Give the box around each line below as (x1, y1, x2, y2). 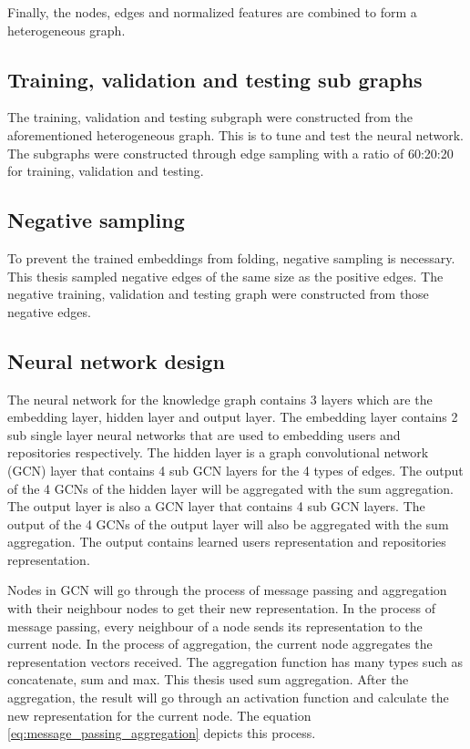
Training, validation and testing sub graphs (7, 65, 423, 93)
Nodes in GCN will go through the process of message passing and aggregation (7, 580, 447, 600)
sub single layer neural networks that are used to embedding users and (7, 425, 401, 444)
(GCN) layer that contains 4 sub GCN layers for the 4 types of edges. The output (7, 460, 464, 479)
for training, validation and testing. (7, 161, 204, 180)
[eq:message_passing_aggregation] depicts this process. (7, 723, 316, 743)
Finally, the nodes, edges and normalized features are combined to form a (7, 3, 417, 21)
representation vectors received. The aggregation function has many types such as (7, 652, 463, 671)
